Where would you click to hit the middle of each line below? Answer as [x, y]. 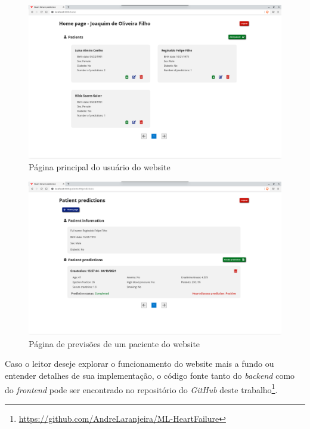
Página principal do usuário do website [100, 167]
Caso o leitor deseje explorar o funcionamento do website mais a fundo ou [139, 364]
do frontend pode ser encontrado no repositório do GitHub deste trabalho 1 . [141, 388]
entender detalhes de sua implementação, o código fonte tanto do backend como [150, 376]
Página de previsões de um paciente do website [114, 343]
